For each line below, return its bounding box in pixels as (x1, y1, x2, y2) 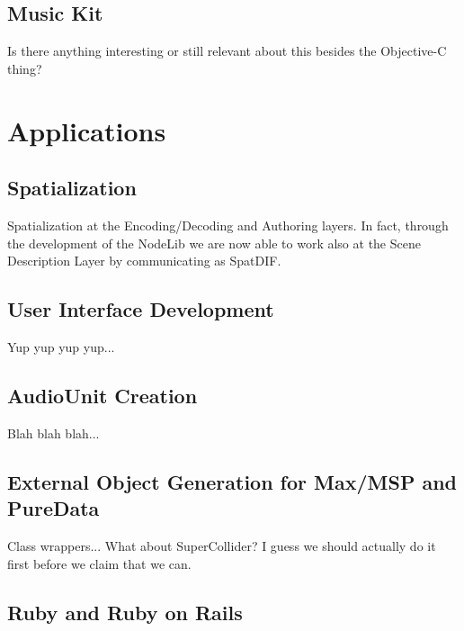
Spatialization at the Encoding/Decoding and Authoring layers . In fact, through (7, 215, 449, 234)
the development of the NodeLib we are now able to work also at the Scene (7, 233, 421, 252)
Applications (7, 112, 166, 149)
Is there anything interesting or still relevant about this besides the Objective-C (7, 41, 447, 60)
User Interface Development (7, 295, 274, 323)
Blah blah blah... (7, 423, 100, 442)
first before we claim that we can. (7, 554, 192, 572)
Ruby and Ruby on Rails (7, 598, 243, 626)
